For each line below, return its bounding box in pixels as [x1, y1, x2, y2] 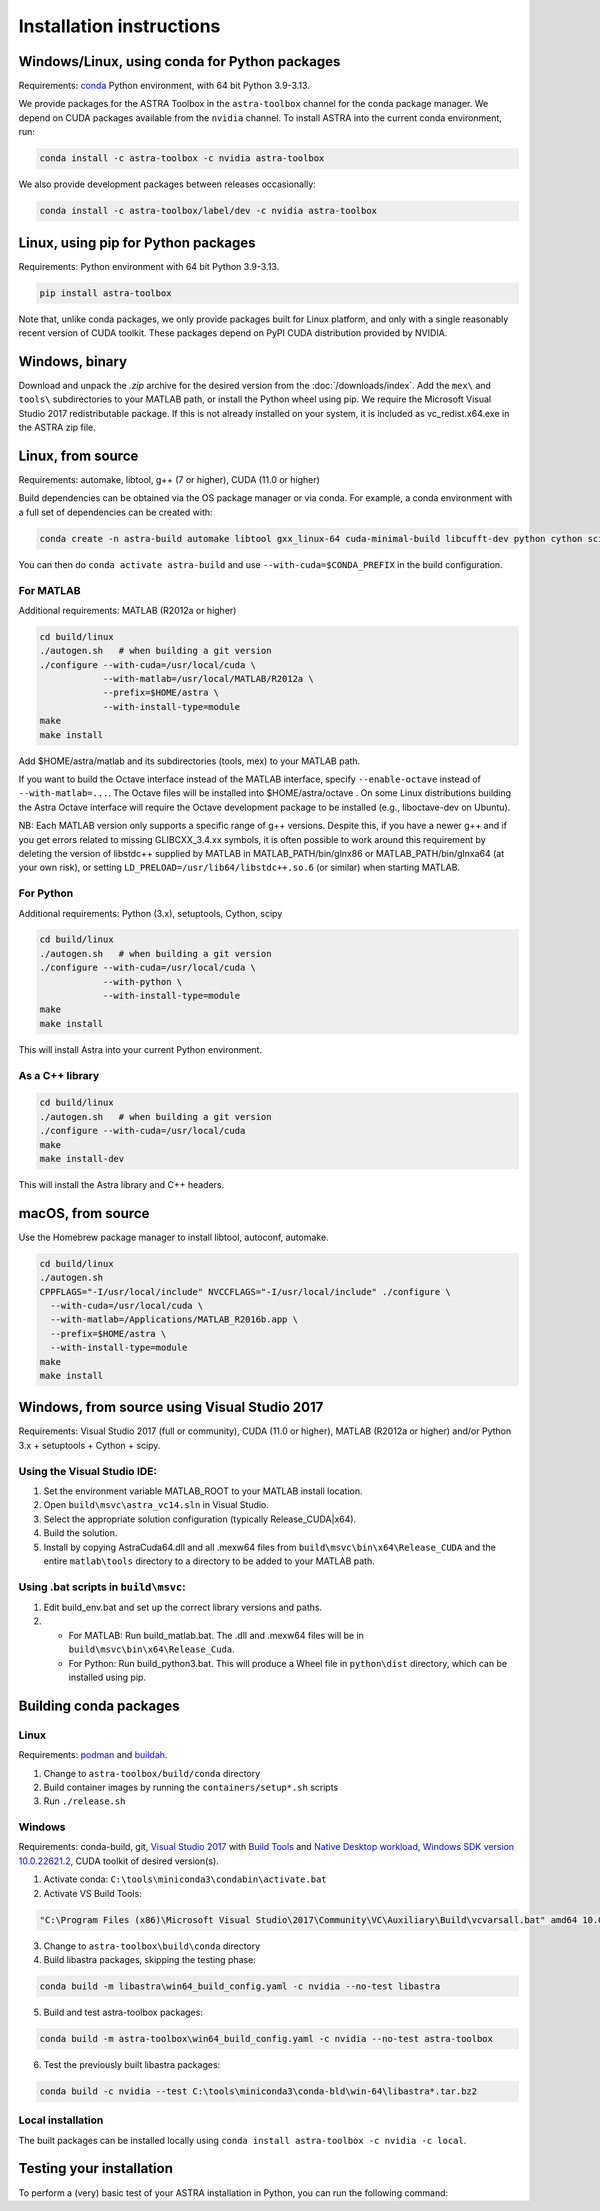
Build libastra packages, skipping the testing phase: [43, 1954, 257, 1965]
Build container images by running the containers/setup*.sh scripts [43, 1781, 339, 1793]
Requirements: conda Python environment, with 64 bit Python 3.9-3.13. [18, 80, 310, 92]
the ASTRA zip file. [18, 421, 96, 434]
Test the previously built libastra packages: [43, 2058, 221, 2070]
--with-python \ [102, 976, 183, 987]
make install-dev [39, 1153, 125, 1164]
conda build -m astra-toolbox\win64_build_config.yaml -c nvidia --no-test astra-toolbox [39, 2033, 494, 2044]
